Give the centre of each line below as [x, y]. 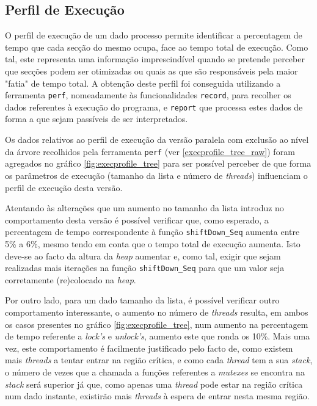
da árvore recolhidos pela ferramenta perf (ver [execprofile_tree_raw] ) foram [150, 151]
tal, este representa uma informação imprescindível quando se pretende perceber [155, 59]
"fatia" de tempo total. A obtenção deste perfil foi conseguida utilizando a [143, 83]
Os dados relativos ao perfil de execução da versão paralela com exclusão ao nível [157, 140]
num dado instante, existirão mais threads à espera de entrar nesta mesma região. [157, 396]
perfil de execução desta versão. [64, 187]
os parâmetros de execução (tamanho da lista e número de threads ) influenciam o [156, 175]
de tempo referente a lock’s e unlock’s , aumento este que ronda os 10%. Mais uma [158, 336]
